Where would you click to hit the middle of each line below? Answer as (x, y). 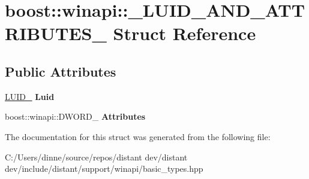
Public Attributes (61, 71)
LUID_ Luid (30, 96)
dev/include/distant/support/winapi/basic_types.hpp (104, 169)
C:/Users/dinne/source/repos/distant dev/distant (96, 157)
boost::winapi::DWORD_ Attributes (75, 116)
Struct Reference (184, 33)
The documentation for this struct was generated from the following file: (138, 136)
